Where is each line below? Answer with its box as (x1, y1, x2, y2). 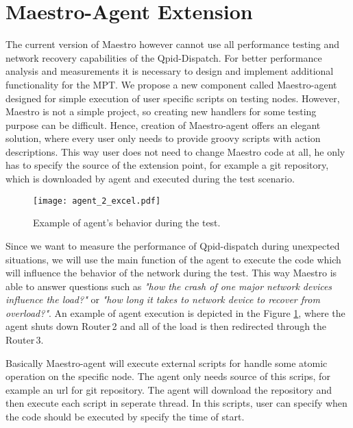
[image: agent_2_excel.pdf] (33, 195, 161, 206)
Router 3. (5, 333, 44, 347)
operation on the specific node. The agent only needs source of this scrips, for (5, 369, 330, 383)
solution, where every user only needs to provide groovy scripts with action (5, 131, 321, 145)
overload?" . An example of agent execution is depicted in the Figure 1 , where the (5, 305, 345, 320)
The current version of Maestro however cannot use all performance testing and (5, 37, 340, 51)
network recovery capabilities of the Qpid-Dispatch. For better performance (5, 50, 322, 64)
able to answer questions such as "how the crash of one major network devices (5, 278, 332, 293)
